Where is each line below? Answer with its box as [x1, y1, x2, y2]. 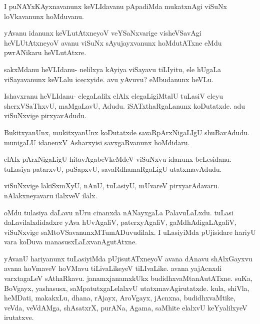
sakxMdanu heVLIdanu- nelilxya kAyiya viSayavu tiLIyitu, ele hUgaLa [4, 64, 221, 74]
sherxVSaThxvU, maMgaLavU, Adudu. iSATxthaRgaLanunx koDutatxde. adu [4, 100, 245, 111]
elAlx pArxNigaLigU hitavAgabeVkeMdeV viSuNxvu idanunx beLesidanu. [4, 154, 232, 164]
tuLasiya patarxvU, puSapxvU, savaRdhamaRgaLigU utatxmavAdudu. [4, 163, 222, 174]
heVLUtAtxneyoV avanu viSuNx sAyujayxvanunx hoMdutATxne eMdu [4, 37, 222, 48]
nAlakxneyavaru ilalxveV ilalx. [4, 190, 97, 200]
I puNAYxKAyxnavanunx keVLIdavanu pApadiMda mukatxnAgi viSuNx [4, 1, 227, 11]
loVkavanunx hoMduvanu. [4, 11, 84, 21]
